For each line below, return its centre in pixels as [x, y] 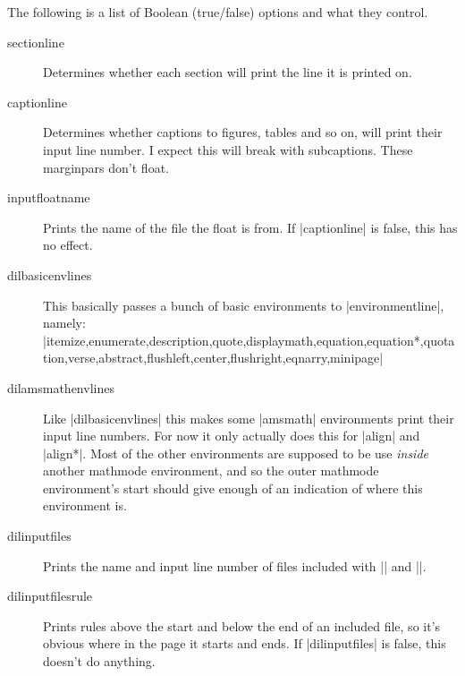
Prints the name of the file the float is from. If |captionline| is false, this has [250, 227]
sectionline [36, 42]
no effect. [68, 245]
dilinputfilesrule [50, 596]
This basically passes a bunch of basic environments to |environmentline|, [244, 305]
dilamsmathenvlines [61, 387]
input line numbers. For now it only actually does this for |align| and [232, 436]
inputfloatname [49, 197]
